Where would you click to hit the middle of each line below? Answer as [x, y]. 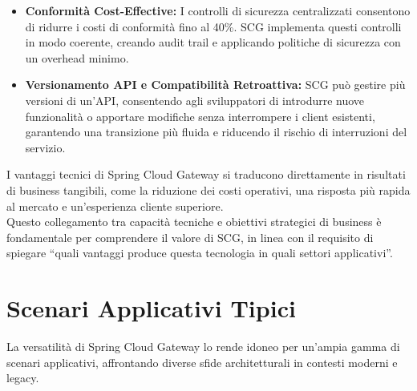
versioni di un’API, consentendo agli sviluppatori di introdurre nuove [195, 100]
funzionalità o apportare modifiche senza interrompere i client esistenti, [200, 116]
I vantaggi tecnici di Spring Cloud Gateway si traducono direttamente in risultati [206, 174]
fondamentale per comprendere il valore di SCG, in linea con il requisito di [190, 237]
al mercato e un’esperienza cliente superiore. [115, 206]
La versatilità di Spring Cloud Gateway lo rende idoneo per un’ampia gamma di [203, 347]
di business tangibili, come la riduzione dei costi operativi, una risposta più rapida [208, 189]
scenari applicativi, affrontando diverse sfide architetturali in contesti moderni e [202, 362]
